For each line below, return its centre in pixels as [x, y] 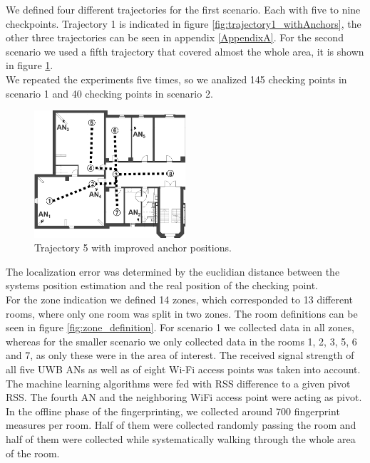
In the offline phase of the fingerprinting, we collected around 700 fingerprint [173, 411]
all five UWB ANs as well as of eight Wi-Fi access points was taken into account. [183, 369]
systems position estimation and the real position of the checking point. [162, 285]
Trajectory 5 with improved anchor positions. [133, 248]
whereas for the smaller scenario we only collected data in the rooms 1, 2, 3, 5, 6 [181, 341]
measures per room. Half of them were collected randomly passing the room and [181, 425]
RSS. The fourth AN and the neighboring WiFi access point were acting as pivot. [184, 397]
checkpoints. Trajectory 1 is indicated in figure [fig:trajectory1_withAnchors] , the [184, 23]
